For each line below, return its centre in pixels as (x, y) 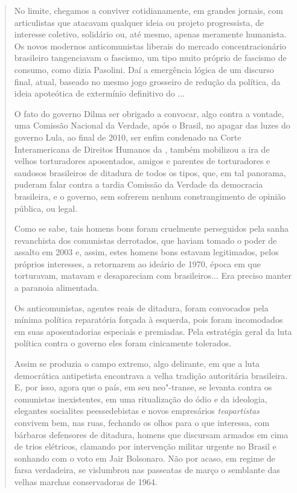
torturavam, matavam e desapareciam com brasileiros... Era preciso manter (153, 275)
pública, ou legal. (46, 208)
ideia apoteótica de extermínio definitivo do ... (100, 93)
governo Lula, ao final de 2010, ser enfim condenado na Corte (128, 137)
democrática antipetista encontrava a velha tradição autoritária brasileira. (151, 375)
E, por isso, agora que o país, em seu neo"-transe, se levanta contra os (143, 387)
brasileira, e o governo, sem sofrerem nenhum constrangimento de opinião (150, 196)
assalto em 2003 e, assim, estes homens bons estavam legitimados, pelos (146, 252)
